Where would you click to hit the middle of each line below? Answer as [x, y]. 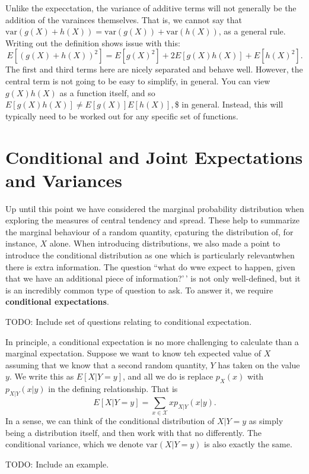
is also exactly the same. [248, 444]
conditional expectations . [57, 301]
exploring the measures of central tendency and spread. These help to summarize [152, 220]
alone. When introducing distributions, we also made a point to [165, 243]
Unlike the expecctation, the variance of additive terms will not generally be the [151, 8]
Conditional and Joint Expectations [154, 157]
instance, [21, 243]
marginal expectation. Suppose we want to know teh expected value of [133, 353]
